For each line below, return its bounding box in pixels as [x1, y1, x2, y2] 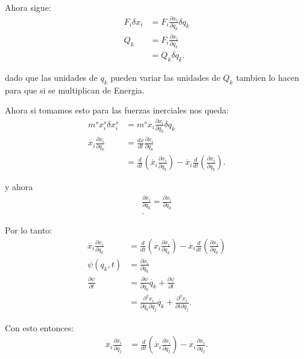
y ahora [5, 180, 33, 193]
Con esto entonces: [5, 321, 74, 334]
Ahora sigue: [5, 1, 51, 13]
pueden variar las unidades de [110, 71, 221, 83]
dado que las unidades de [5, 71, 98, 83]
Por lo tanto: [5, 224, 52, 237]
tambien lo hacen [236, 71, 300, 83]
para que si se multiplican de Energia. [5, 83, 145, 96]
